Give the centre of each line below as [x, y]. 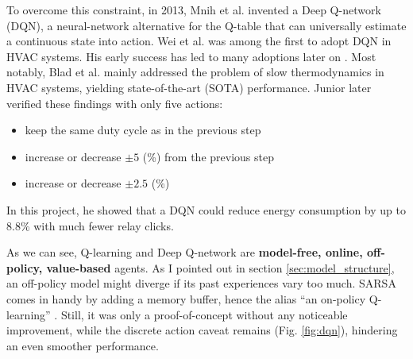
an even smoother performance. [83, 345]
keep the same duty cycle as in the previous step [143, 130]
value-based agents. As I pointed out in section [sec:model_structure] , [220, 267]
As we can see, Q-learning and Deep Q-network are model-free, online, [185, 252]
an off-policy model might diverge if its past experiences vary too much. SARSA [201, 283]
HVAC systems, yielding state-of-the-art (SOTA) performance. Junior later [189, 87]
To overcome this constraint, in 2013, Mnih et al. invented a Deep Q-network [194, 10]
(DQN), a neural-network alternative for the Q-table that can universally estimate [206, 25]
